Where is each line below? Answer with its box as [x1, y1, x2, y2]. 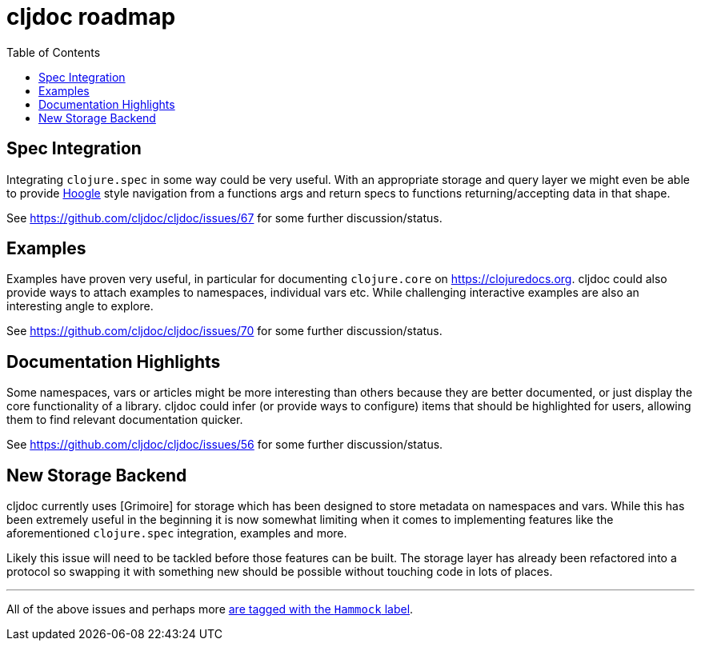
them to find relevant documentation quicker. [6, 413, 243, 427]
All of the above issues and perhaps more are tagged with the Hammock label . [6, 602, 414, 617]
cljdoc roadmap [6, 3, 176, 30]
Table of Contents [6, 45, 101, 59]
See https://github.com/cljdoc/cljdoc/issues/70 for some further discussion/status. [6, 324, 443, 338]
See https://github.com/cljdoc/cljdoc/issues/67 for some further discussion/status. [6, 210, 443, 225]
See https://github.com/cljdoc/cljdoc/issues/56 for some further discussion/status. [6, 437, 443, 452]
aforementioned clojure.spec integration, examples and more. [6, 526, 347, 541]
